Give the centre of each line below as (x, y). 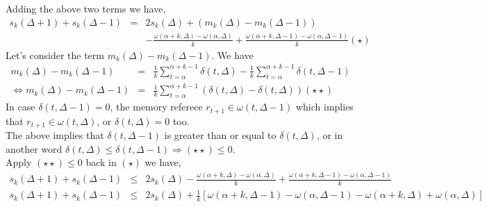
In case (20, 107)
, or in (330, 134)
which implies (324, 107)
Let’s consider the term (55, 55)
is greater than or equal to (220, 134)
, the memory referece (156, 107)
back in (101, 162)
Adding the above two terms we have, (86, 8)
